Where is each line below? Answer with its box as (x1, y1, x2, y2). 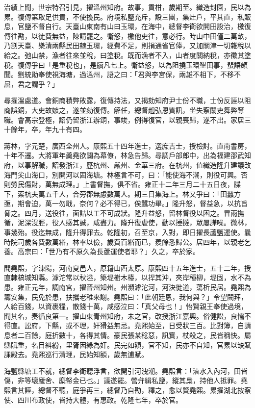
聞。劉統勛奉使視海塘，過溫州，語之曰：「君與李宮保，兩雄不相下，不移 (4, 69, 234, 79)
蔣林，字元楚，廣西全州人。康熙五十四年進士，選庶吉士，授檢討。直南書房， (4, 140, 251, 151)
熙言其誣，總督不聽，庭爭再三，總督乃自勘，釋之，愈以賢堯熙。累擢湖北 (4, 384, 237, 395)
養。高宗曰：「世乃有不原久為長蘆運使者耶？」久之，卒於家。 (4, 246, 200, 256)
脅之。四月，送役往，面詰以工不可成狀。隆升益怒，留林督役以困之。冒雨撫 (4, 207, 244, 218)
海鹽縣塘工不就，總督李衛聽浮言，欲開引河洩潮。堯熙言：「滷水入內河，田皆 (4, 365, 248, 376)
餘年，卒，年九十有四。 (10, 124, 86, 134)
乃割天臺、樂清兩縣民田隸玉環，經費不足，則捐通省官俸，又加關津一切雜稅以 (4, 40, 251, 51)
